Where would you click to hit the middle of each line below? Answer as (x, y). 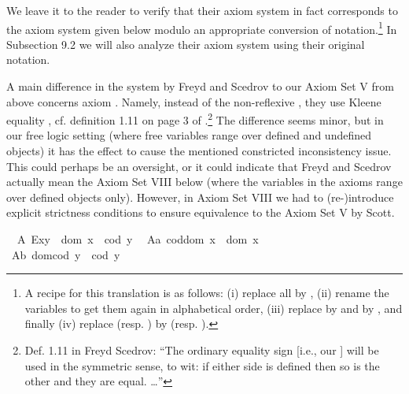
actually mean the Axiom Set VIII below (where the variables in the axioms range (204, 182)
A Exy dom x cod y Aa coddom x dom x (138, 239)
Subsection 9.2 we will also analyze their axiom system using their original (186, 44)
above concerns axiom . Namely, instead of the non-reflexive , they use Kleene (194, 101)
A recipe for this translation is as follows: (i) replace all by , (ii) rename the (207, 293)
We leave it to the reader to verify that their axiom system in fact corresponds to (202, 10)
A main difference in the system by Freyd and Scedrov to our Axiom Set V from (200, 86)
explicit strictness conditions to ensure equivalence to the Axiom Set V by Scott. (201, 212)
